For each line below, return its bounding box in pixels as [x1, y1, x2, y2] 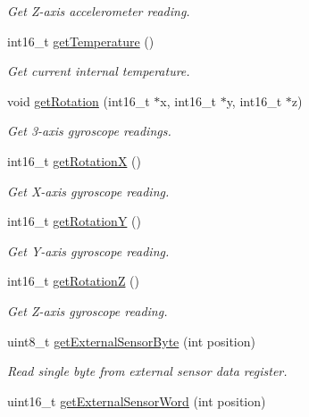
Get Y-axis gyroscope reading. [7, 241, 170, 260]
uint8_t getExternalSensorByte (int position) [7, 331, 255, 350]
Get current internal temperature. [7, 62, 190, 80]
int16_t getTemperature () [7, 31, 154, 50]
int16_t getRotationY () [7, 212, 141, 230]
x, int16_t [160, 91, 216, 110]
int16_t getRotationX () [7, 151, 141, 170]
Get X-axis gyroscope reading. [7, 181, 170, 200]
